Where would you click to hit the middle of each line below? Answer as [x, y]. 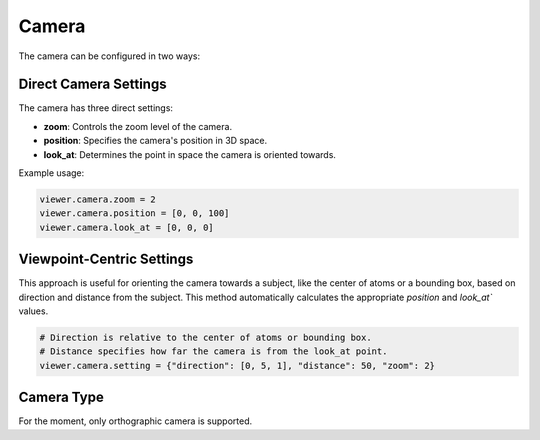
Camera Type [61, 397]
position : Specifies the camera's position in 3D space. [155, 141]
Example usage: [51, 173]
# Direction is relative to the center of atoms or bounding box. [205, 338]
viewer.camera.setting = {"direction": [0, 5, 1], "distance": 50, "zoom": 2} [237, 365]
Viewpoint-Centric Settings [106, 259]
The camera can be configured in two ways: [109, 56]
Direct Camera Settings [92, 84]
